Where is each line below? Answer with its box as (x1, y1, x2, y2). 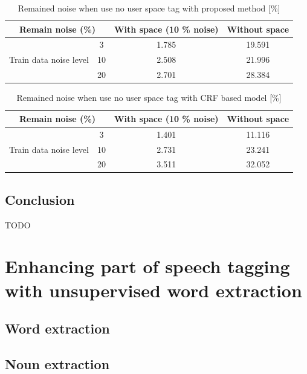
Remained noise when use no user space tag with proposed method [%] (18, 2, 280, 14)
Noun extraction (5, 354, 110, 373)
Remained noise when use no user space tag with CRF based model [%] (16, 91, 282, 104)
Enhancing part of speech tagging (5, 254, 290, 279)
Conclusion (5, 190, 75, 208)
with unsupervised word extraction (5, 277, 302, 302)
